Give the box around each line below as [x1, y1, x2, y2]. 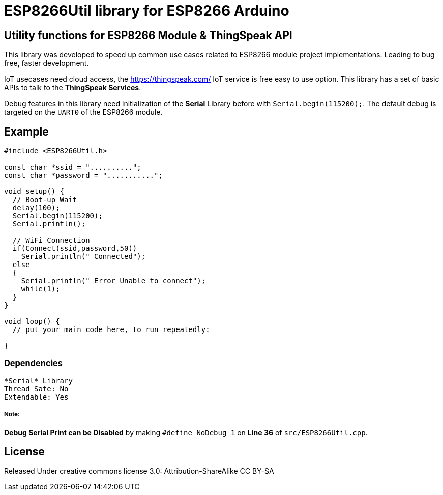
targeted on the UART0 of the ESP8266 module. [4, 108, 163, 117]
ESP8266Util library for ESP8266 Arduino [4, 2, 289, 19]
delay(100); [12, 204, 60, 212]
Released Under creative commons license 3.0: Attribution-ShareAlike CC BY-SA [4, 467, 274, 476]
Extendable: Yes [4, 392, 69, 401]
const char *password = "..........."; [4, 171, 163, 180]
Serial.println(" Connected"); [21, 252, 146, 261]
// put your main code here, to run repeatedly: [12, 325, 210, 334]
